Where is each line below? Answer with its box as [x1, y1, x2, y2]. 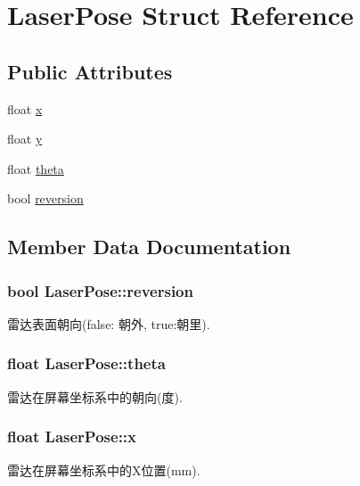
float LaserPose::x [7, 425, 137, 448]
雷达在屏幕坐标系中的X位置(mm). [7, 460, 200, 479]
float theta [7, 159, 64, 177]
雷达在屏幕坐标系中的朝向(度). [7, 387, 183, 406]
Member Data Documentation [7, 233, 291, 260]
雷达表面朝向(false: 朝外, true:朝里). [7, 314, 210, 333]
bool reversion [7, 189, 84, 208]
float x [7, 99, 43, 118]
